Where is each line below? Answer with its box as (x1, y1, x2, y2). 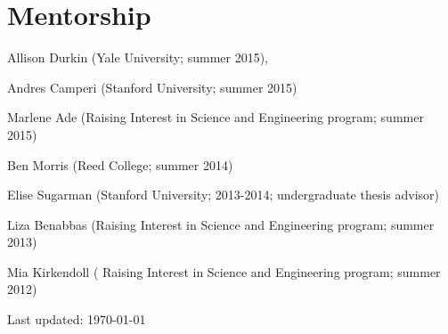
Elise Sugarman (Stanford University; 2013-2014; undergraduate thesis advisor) (7, 185, 440, 204)
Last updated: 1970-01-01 (7, 310, 146, 329)
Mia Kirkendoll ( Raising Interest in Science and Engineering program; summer (7, 262, 441, 281)
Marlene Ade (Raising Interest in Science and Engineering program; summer (7, 108, 424, 126)
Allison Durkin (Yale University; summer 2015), (7, 48, 269, 67)
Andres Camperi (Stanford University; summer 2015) (7, 77, 297, 96)
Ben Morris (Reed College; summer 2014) (7, 155, 233, 174)
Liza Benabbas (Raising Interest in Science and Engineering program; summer (7, 215, 435, 233)
